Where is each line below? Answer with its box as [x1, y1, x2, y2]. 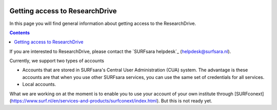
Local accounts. [22, 81, 56, 88]
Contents [9, 30, 30, 36]
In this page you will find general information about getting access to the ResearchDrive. [9, 20, 196, 26]
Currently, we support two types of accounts [9, 58, 105, 64]
